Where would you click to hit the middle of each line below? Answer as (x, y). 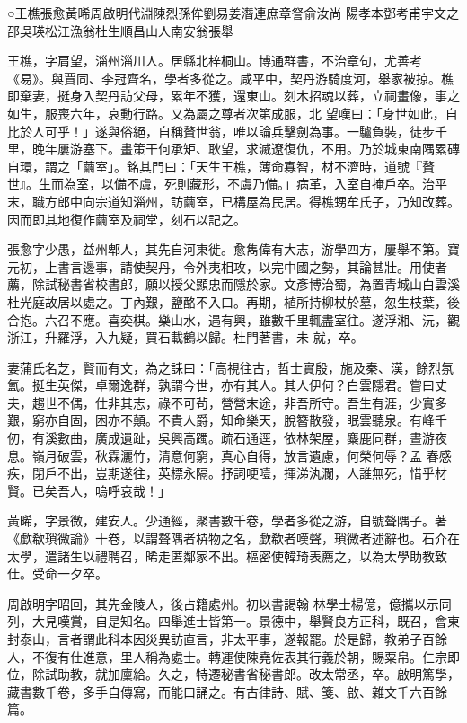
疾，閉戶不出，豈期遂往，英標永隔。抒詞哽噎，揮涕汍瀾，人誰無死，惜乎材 (227, 473)
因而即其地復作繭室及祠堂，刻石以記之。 (127, 219)
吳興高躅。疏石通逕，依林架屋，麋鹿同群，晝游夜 (302, 438)
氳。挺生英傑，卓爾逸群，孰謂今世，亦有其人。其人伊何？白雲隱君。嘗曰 (221, 385)
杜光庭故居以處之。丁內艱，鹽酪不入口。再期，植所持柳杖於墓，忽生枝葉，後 (233, 301)
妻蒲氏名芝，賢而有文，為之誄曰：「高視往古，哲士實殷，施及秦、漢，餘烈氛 (230, 367)
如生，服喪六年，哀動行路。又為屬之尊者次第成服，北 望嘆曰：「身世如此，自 (233, 113)
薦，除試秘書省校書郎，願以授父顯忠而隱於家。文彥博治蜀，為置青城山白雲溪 (233, 284)
